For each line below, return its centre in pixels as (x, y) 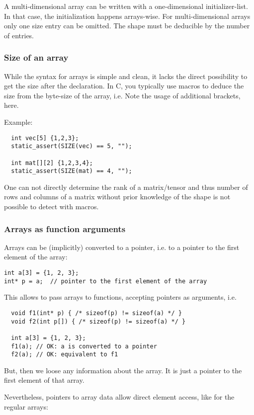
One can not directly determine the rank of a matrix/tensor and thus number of (126, 187)
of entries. (19, 35)
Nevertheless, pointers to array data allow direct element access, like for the (119, 397)
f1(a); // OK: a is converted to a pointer (84, 346)
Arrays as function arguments (65, 228)
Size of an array (36, 57)
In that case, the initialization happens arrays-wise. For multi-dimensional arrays (127, 16)
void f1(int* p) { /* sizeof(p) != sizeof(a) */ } (96, 313)
